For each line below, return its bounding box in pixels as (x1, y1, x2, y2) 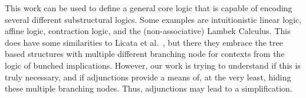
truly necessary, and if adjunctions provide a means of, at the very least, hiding (5, 70, 291, 83)
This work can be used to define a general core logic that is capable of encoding (5, 2, 292, 13)
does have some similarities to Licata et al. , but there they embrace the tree (5, 36, 283, 48)
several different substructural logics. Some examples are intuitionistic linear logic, (5, 13, 302, 25)
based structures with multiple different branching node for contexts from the (5, 48, 285, 60)
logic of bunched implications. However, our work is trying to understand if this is (5, 59, 301, 71)
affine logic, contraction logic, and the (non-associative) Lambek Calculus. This (5, 25, 291, 37)
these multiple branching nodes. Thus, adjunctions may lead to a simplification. (5, 82, 292, 94)
